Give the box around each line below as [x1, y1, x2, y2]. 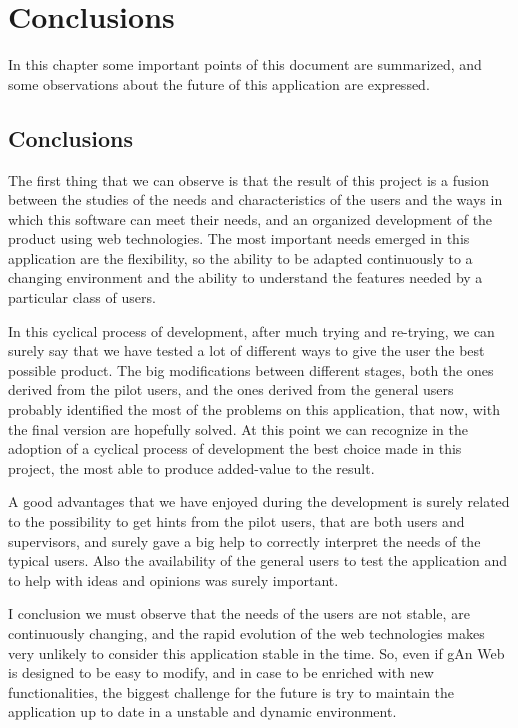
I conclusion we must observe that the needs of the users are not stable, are [8, 603, 470, 624]
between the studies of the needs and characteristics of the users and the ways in [8, 189, 503, 210]
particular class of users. [8, 287, 156, 308]
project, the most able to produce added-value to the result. [8, 457, 375, 478]
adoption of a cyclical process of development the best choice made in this [8, 438, 462, 459]
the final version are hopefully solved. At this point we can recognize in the [8, 418, 469, 439]
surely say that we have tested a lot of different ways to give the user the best [8, 340, 485, 361]
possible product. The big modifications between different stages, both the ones [8, 359, 494, 380]
